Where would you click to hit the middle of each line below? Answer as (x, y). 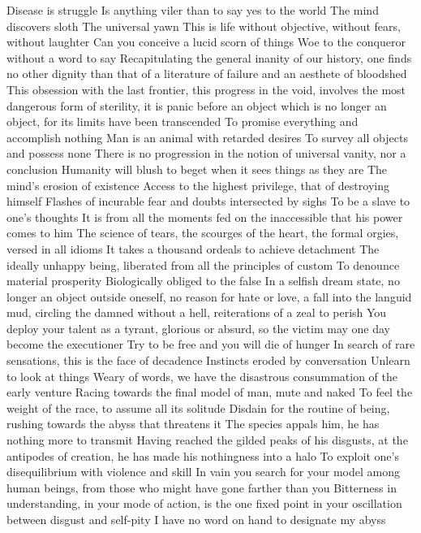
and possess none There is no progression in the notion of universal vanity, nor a (206, 153)
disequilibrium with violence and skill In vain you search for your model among (203, 472)
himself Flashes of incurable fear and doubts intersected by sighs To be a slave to (208, 201)
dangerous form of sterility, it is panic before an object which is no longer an (197, 105)
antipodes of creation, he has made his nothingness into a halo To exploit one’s (203, 455)
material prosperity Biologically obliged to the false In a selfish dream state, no (203, 281)
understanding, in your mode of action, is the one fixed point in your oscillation (204, 503)
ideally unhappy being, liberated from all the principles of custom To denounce (203, 264)
